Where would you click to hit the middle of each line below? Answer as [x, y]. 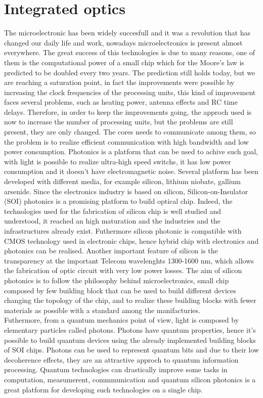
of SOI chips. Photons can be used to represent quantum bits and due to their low [131, 350]
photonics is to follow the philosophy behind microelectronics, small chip [117, 280]
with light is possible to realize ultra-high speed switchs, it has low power [118, 161]
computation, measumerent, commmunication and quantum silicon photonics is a [130, 379]
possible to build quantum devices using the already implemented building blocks [130, 340]
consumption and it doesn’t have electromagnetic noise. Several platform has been [131, 171]
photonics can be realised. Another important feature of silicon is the [111, 251]
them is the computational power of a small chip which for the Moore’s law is [124, 62]
